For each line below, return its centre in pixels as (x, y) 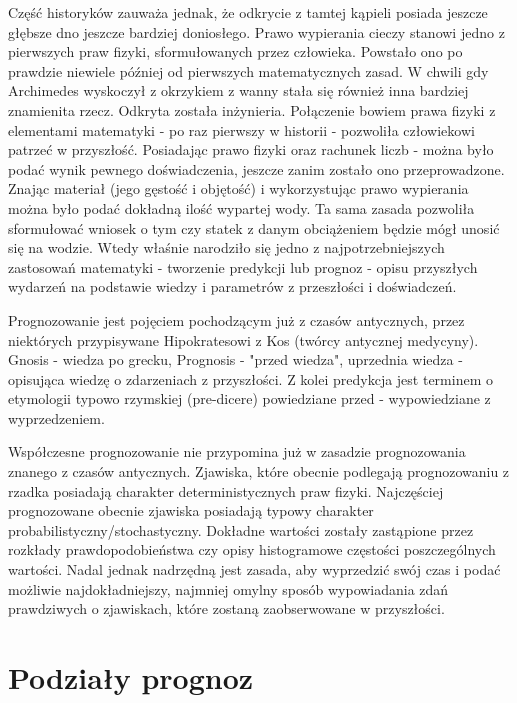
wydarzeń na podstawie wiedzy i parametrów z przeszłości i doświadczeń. (232, 286)
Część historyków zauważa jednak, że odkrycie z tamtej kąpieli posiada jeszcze (248, 12)
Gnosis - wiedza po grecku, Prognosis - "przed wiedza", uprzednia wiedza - (235, 359)
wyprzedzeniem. (56, 417)
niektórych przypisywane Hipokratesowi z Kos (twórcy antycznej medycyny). (243, 339)
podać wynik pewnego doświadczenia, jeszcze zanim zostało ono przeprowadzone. (256, 168)
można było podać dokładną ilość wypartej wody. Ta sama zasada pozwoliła (241, 207)
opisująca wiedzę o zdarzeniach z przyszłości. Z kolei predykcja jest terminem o (250, 378)
